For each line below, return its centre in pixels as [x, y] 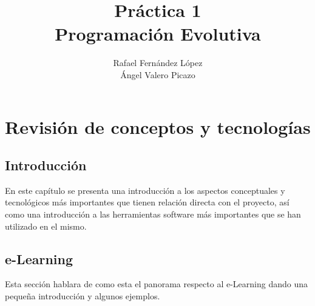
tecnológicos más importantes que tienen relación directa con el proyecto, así [147, 202]
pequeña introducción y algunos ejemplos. [83, 296]
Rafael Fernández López [158, 63]
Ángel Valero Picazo [158, 74]
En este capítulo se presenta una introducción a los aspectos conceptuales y [145, 190]
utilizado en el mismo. [46, 226]
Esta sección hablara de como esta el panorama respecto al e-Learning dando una [156, 284]
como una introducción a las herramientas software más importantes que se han [153, 214]
